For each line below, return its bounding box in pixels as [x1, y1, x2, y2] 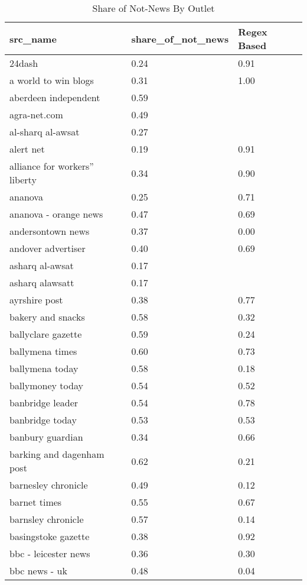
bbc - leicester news [9, 547, 90, 560]
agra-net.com [9, 108, 63, 121]
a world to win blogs [9, 73, 94, 87]
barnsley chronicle [9, 512, 84, 526]
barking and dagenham [9, 447, 104, 461]
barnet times [9, 495, 62, 509]
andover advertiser [9, 241, 86, 255]
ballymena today [9, 361, 79, 375]
